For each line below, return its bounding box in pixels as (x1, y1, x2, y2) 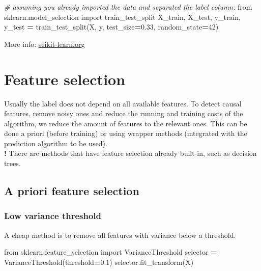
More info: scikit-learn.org (4, 38, 85, 49)
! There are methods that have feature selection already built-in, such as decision (4, 148, 257, 158)
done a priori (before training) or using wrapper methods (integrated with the (4, 128, 247, 139)
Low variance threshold (4, 209, 102, 222)
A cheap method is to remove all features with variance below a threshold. (4, 229, 236, 240)
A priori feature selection (4, 183, 139, 199)
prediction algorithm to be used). (4, 138, 107, 148)
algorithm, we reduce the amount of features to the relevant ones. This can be (4, 118, 247, 128)
